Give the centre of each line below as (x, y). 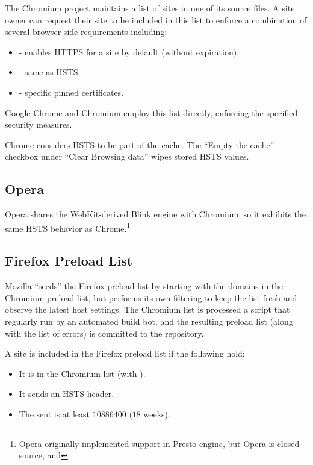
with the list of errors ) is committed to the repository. (104, 333)
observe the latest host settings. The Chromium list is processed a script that (147, 309)
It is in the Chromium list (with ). (82, 373)
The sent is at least (54, 414)
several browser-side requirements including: (86, 32)
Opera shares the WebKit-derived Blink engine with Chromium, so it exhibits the (156, 214)
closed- (290, 443)
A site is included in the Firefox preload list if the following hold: (125, 353)
